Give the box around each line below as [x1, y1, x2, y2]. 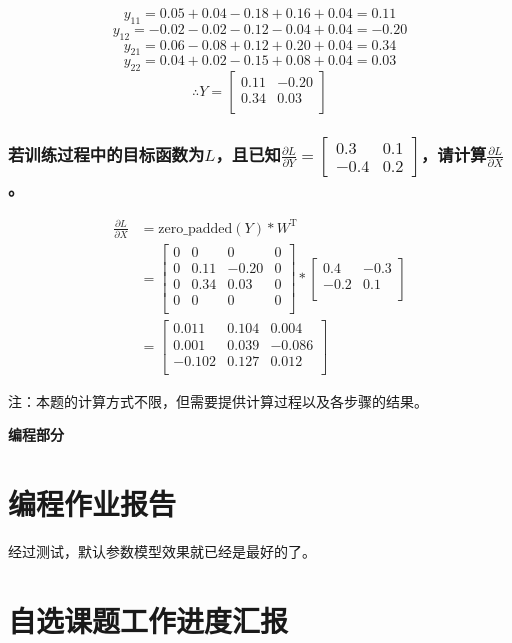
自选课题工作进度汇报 [8, 599, 289, 640]
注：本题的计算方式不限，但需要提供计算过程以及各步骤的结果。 [8, 390, 428, 411]
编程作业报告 [8, 482, 177, 523]
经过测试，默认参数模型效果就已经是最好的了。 [8, 540, 316, 561]
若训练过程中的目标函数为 [8, 142, 205, 167]
